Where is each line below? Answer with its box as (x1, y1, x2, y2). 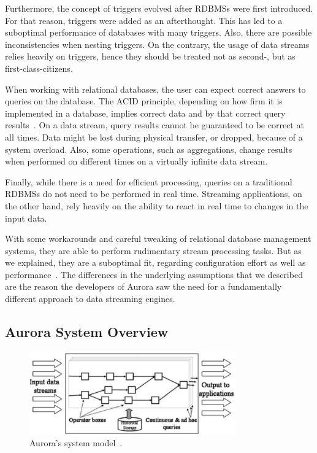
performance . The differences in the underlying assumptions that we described (5, 268, 303, 281)
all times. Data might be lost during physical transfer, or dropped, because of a (5, 130, 303, 143)
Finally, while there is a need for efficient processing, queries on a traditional (5, 175, 292, 188)
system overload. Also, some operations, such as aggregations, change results (5, 142, 292, 155)
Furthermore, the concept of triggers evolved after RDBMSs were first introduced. (5, 2, 313, 14)
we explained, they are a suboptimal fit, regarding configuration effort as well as (5, 256, 306, 269)
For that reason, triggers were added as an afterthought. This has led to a (5, 14, 283, 26)
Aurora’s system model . (29, 436, 123, 449)
